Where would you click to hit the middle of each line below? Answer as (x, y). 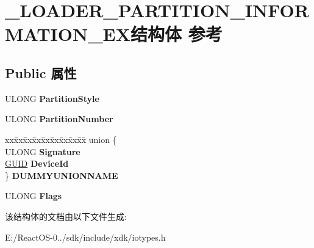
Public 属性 (41, 72)
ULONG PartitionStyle (52, 98)
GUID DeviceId (37, 163)
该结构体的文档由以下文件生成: (66, 216)
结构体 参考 (177, 34)
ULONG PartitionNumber (59, 119)
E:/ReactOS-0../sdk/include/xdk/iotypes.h (85, 237)
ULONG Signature (43, 151)
